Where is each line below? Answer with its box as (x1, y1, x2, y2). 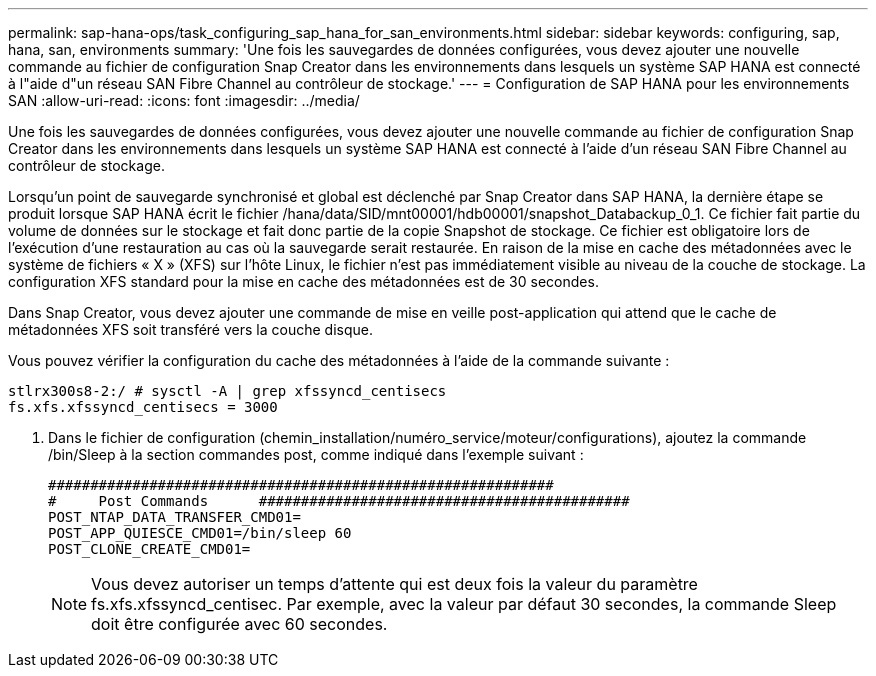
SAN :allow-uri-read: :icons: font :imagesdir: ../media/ (8, 92, 360, 109)
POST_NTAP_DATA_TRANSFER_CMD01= (48, 509, 301, 525)
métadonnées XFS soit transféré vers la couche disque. (8, 321, 373, 338)
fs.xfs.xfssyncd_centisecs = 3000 (8, 399, 278, 415)
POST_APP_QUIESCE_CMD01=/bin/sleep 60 (48, 525, 352, 541)
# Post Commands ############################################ (48, 493, 630, 509)
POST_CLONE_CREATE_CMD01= (48, 541, 251, 557)
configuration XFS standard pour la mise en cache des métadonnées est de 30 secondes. (8, 273, 599, 290)
